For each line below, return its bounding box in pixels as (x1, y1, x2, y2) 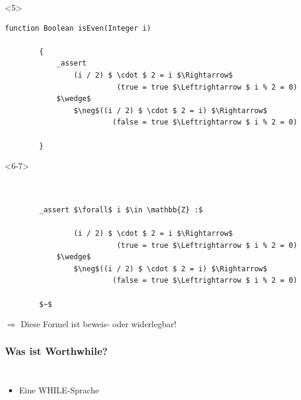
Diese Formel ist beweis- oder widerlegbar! (20, 318, 177, 330)
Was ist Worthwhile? (5, 343, 108, 358)
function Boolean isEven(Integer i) (5, 23, 151, 32)
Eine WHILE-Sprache (19, 384, 99, 396)
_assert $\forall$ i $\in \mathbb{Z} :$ (39, 205, 203, 214)
